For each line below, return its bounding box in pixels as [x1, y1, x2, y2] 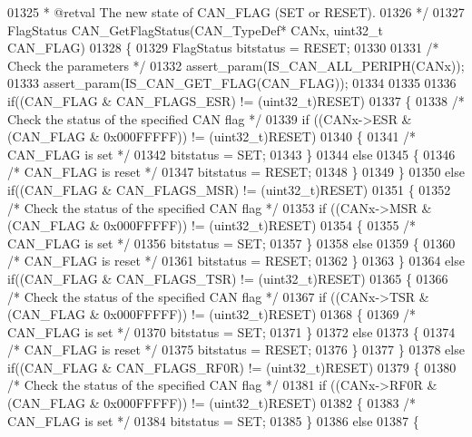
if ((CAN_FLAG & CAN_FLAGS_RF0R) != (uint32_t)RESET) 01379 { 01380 [7, 357, 457, 376]
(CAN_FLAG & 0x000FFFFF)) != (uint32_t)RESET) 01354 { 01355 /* [7, 216, 417, 235]
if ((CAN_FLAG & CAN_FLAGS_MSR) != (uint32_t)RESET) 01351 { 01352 [7, 180, 451, 199]
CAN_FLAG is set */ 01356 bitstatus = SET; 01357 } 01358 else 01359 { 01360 [7, 233, 456, 252]
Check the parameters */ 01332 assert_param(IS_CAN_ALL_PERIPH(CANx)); [7, 55, 465, 74]
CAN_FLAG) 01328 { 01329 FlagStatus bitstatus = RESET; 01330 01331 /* [7, 38, 439, 57]
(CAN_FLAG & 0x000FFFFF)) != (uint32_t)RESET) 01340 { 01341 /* [7, 127, 417, 146]
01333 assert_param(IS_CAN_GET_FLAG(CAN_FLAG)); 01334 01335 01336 [7, 73, 457, 92]
